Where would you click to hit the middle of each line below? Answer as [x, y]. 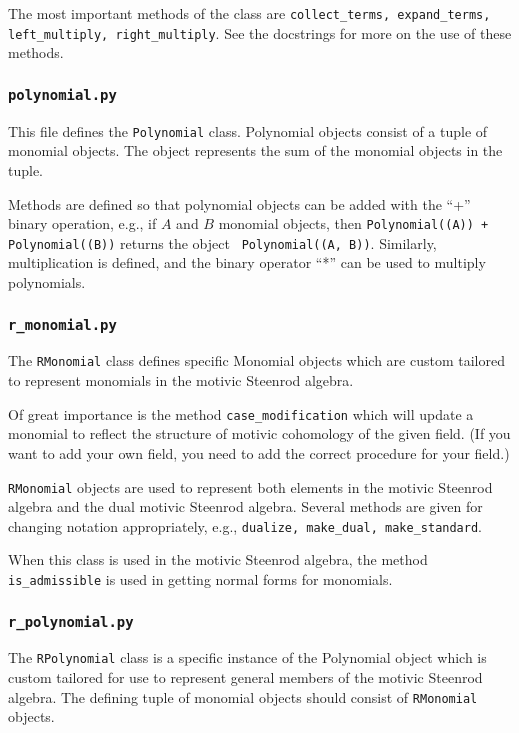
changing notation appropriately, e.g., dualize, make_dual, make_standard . [245, 525]
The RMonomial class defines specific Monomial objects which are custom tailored [256, 360]
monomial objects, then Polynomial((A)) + [353, 223]
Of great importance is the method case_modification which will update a [241, 413]
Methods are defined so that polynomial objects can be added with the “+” [239, 203]
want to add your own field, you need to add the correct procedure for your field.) [259, 452]
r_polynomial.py [71, 621]
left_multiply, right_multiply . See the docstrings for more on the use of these [260, 32]
